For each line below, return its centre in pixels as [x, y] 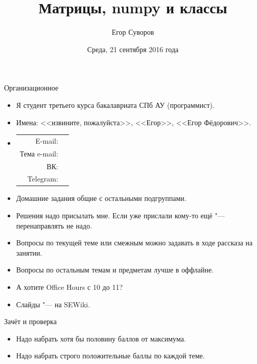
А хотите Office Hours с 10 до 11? [69, 287]
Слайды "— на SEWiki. [53, 304]
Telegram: [43, 179]
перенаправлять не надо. [54, 225]
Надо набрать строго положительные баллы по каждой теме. [110, 356]
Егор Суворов [133, 32]
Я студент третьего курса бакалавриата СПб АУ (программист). [115, 105]
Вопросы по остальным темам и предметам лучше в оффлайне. [115, 270]
